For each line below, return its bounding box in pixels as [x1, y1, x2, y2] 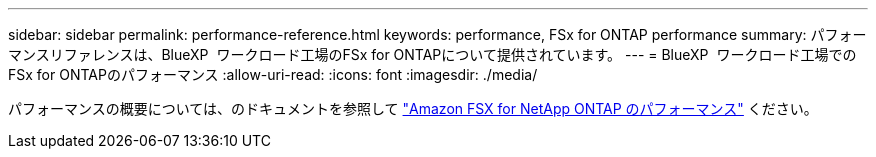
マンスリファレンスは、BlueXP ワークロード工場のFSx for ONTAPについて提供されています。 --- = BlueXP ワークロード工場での [8, 46, 857, 63]
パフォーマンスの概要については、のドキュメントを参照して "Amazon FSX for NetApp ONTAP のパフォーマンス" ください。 [8, 100, 818, 117]
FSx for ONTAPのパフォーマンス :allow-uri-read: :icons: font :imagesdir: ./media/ [8, 66, 538, 83]
